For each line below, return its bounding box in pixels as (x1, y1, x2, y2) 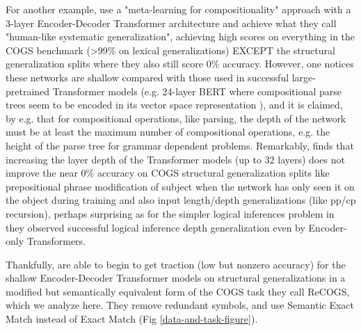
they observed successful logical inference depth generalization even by (6, 220, 305, 234)
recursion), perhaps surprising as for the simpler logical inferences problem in (6, 206, 335, 220)
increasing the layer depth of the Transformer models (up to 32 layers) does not (6, 152, 345, 166)
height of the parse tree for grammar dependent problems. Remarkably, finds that (6, 138, 354, 152)
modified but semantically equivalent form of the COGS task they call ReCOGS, (6, 284, 350, 298)
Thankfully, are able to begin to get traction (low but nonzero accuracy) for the (6, 257, 346, 271)
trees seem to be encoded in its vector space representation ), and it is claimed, (6, 97, 343, 112)
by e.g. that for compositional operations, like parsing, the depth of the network (6, 111, 346, 125)
